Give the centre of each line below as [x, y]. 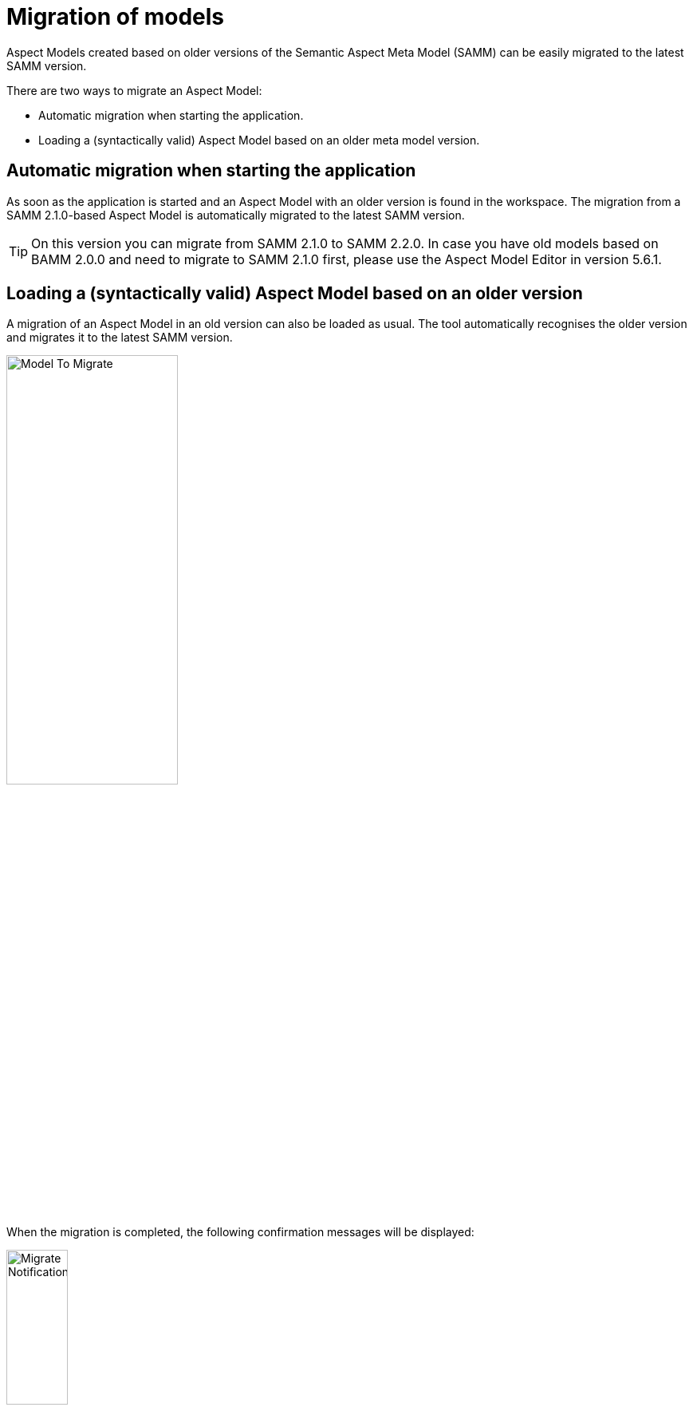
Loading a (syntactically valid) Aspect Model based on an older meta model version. [259, 140]
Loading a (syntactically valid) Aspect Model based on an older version [295, 294]
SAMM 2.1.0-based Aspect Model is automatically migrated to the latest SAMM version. [236, 215]
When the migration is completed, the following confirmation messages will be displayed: [240, 1232]
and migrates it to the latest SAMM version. [120, 338]
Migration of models [115, 17]
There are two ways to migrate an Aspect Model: [134, 90]
